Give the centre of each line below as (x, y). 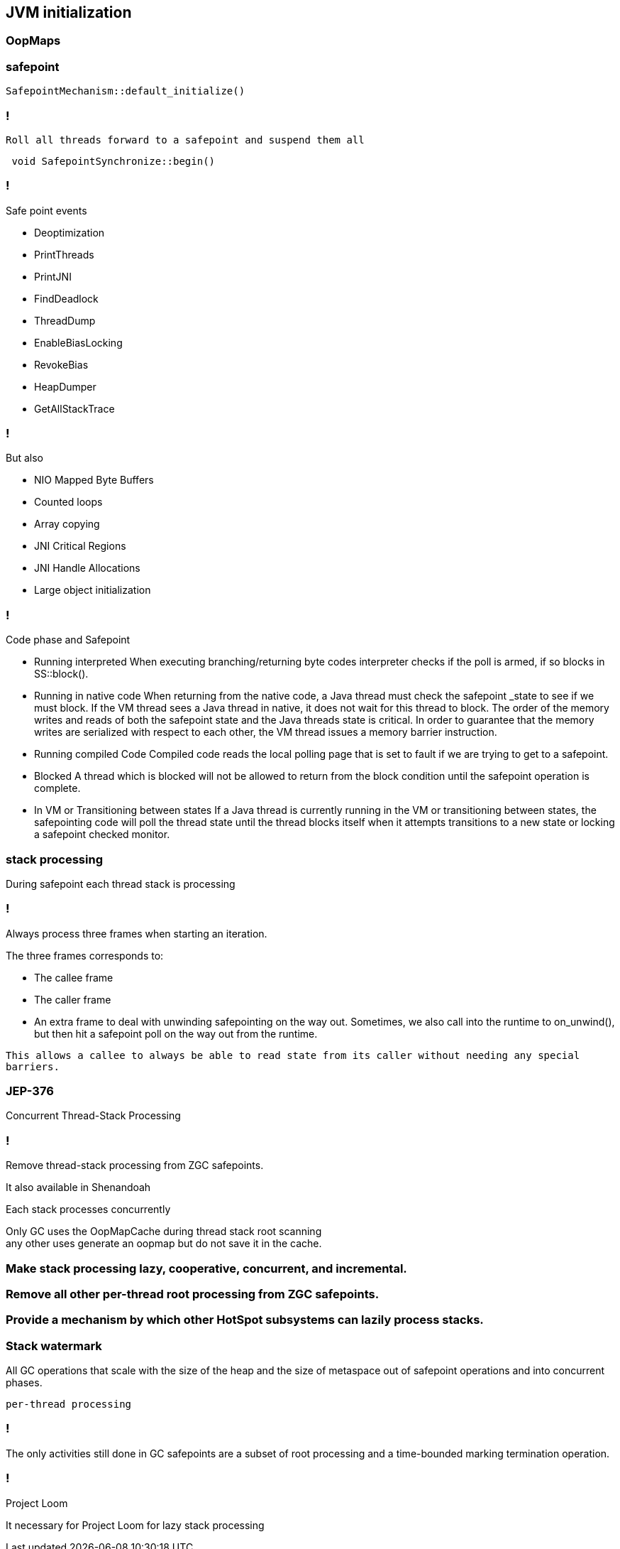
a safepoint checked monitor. (102, 835)
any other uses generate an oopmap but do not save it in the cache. (164, 1244)
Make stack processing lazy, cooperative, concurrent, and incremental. (206, 1268)
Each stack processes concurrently (88, 1210)
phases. (24, 1383)
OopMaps (33, 41)
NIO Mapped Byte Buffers (94, 480)
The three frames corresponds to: (85, 955)
